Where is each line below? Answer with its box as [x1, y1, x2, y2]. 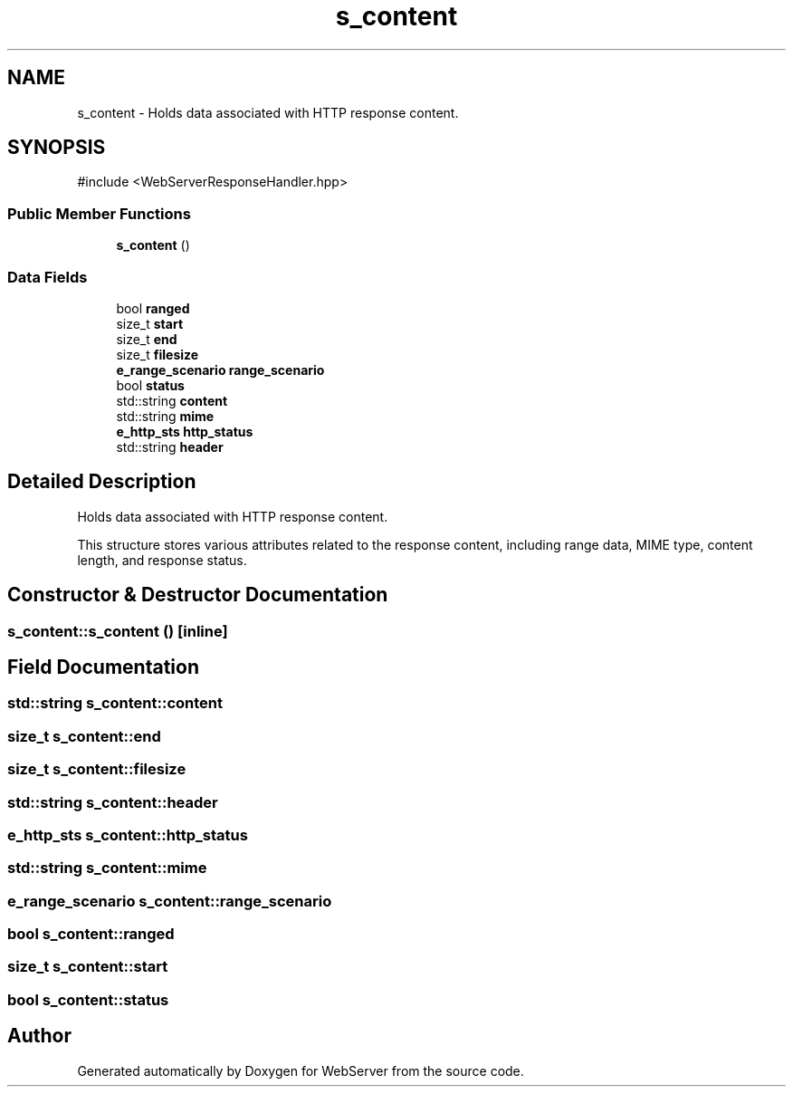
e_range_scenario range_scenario [116, 361, 325, 378]
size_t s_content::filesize [7, 760, 186, 779]
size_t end [116, 331, 177, 347]
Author [7, 1024, 72, 1048]
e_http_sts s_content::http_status [7, 825, 248, 844]
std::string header [116, 438, 224, 455]
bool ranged [116, 300, 190, 316]
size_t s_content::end [7, 726, 161, 745]
